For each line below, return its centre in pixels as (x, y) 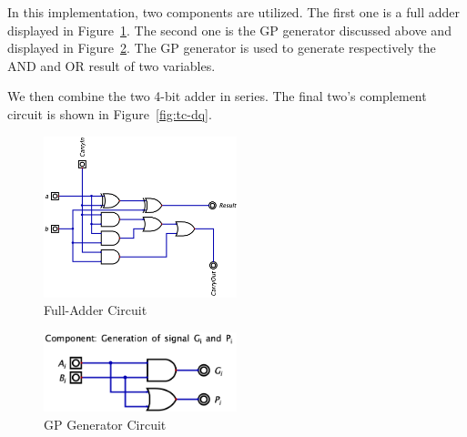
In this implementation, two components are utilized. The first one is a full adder (234, 12)
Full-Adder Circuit (96, 310)
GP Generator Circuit (105, 424)
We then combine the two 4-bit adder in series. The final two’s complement (217, 96)
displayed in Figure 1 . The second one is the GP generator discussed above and (229, 30)
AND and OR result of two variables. (112, 65)
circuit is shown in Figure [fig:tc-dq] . (110, 113)
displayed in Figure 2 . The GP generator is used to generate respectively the (222, 48)
